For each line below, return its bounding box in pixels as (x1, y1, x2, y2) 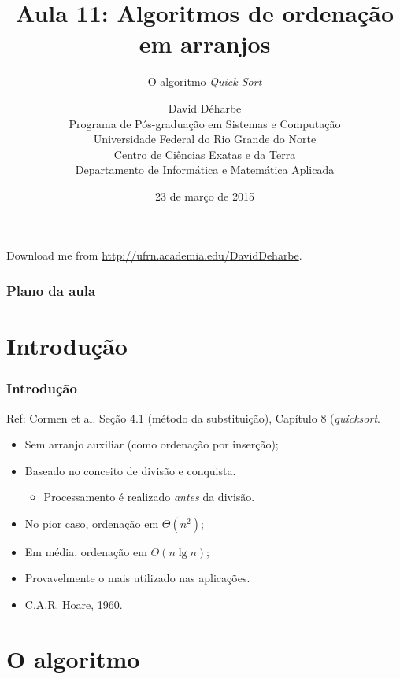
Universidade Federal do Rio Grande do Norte (93, 131, 317, 147)
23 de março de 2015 (154, 187, 254, 204)
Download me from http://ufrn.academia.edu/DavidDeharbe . (6, 247, 302, 264)
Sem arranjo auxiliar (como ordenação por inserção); (24, 436, 279, 452)
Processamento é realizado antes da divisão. (43, 489, 255, 505)
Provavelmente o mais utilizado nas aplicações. (24, 570, 250, 586)
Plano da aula (6, 280, 96, 300)
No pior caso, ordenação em (24, 515, 159, 531)
